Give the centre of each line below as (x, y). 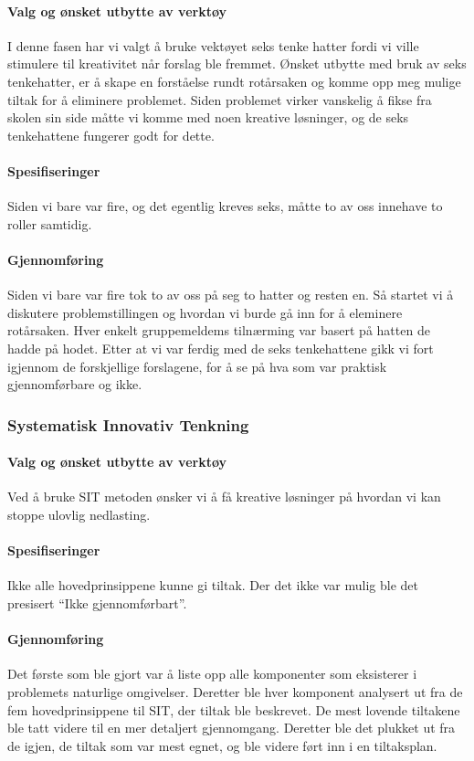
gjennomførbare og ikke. (75, 384)
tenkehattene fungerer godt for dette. (111, 135)
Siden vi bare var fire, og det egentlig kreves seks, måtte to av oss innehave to (225, 206)
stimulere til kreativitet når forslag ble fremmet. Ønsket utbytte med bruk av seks (237, 63)
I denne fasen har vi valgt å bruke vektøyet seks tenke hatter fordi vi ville (213, 45)
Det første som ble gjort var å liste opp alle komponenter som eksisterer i (212, 674)
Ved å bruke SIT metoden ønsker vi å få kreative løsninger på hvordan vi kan (224, 497)
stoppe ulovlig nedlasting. (79, 514)
